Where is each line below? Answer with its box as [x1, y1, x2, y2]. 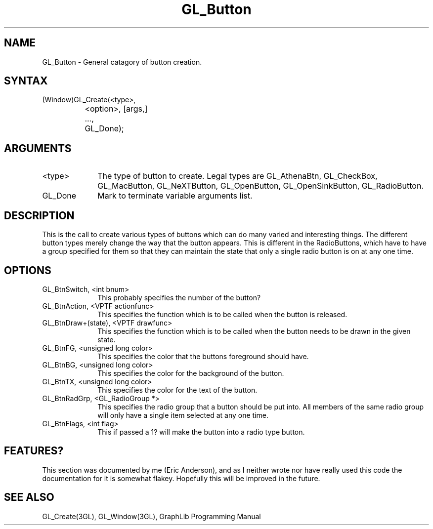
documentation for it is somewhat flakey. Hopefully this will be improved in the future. [42, 474, 320, 483]
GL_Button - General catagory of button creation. [42, 57, 202, 66]
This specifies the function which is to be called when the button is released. [97, 310, 347, 319]
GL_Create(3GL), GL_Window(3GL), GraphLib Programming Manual [42, 512, 261, 521]
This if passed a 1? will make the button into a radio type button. [97, 427, 305, 436]
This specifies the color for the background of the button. [97, 368, 284, 377]
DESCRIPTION [4, 209, 75, 222]
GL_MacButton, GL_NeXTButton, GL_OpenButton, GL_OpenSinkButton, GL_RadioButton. [97, 181, 424, 191]
